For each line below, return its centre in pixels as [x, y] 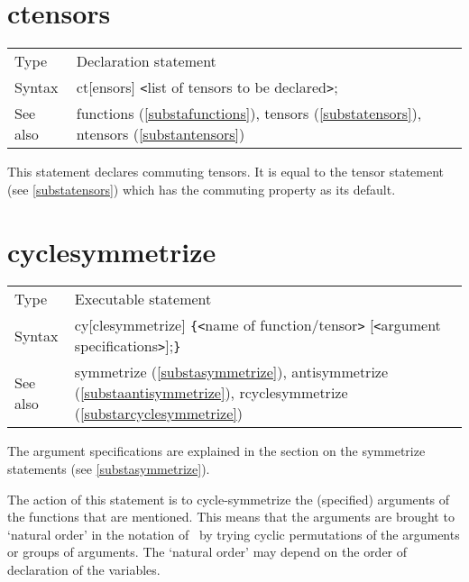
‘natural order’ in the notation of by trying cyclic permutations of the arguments [234, 534]
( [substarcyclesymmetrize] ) [158, 414]
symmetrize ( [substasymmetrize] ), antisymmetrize [231, 372]
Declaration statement [146, 61]
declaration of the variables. [84, 569]
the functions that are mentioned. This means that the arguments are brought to [231, 517]
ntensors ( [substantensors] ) [161, 134]
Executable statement [143, 299]
